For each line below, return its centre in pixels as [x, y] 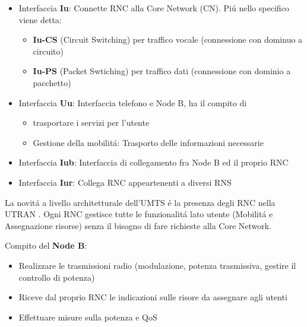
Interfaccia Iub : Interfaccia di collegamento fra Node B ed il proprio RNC [153, 162]
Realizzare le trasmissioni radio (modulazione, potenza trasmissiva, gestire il [157, 265]
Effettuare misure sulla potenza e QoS [88, 317]
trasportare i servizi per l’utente [91, 123]
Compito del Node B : [46, 245]
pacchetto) [52, 82]
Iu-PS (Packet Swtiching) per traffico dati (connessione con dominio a [162, 71]
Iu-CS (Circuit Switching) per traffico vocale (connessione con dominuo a [168, 39]
